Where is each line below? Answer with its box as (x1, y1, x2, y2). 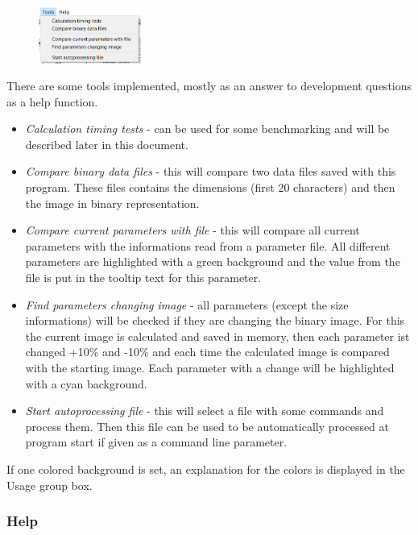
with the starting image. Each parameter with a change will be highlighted (25, 359, 395, 376)
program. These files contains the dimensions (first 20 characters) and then (25, 179, 395, 196)
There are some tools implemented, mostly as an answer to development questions (6, 77, 412, 94)
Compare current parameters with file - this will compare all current (25, 222, 360, 238)
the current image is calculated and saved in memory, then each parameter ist (25, 327, 410, 344)
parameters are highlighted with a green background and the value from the (25, 253, 400, 270)
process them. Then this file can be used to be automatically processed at (25, 417, 390, 434)
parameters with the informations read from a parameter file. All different (25, 237, 391, 254)
